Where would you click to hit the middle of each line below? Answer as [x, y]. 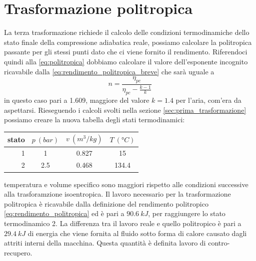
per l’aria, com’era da [208, 100]
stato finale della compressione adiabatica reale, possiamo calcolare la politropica [128, 42]
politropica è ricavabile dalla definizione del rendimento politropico [106, 203]
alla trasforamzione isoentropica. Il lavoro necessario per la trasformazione [117, 194]
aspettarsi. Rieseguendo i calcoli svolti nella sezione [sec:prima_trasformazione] [125, 110]
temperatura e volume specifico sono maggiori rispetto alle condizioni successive [126, 184]
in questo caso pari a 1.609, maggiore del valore [77, 100]
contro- [219, 243]
